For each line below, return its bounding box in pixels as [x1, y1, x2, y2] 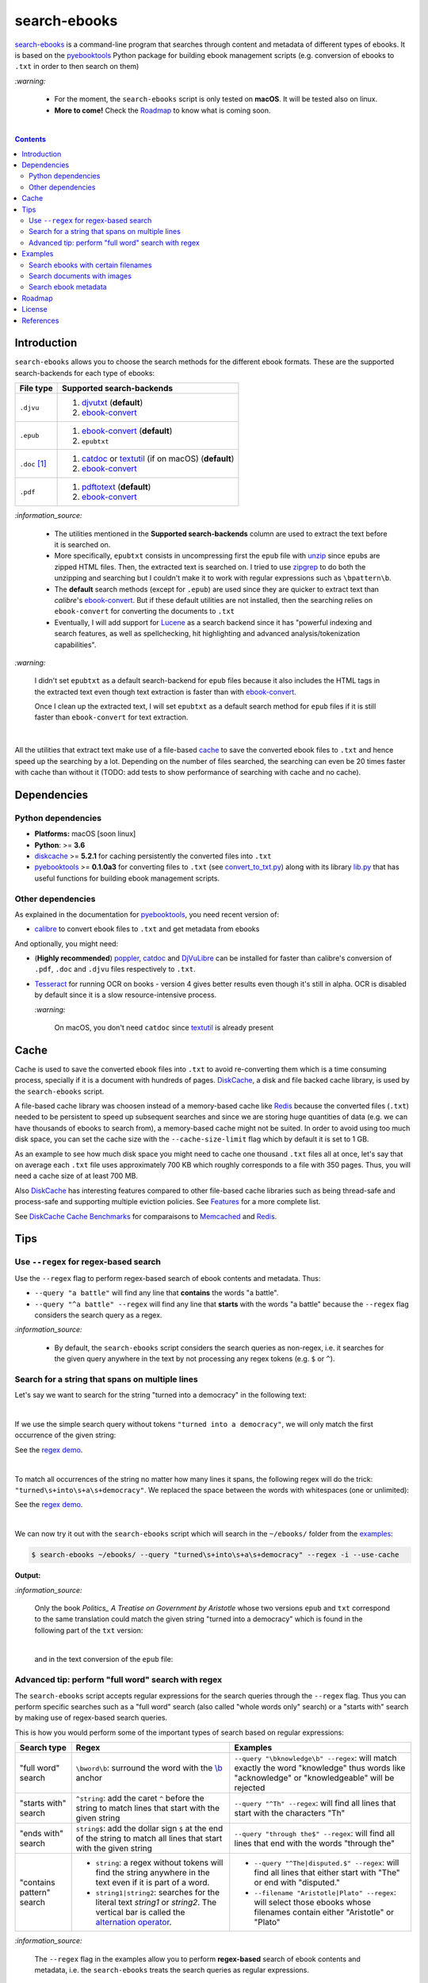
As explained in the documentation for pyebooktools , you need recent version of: [14, 909, 280, 919]
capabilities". [54, 639, 97, 650]
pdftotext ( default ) [82, 481, 151, 493]
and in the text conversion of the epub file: [34, 1655, 174, 1664]
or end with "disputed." [254, 1877, 340, 1888]
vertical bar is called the [95, 1907, 185, 1918]
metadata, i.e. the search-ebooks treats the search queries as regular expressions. [34, 1965, 309, 1974]
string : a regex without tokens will [95, 1857, 224, 1868]
